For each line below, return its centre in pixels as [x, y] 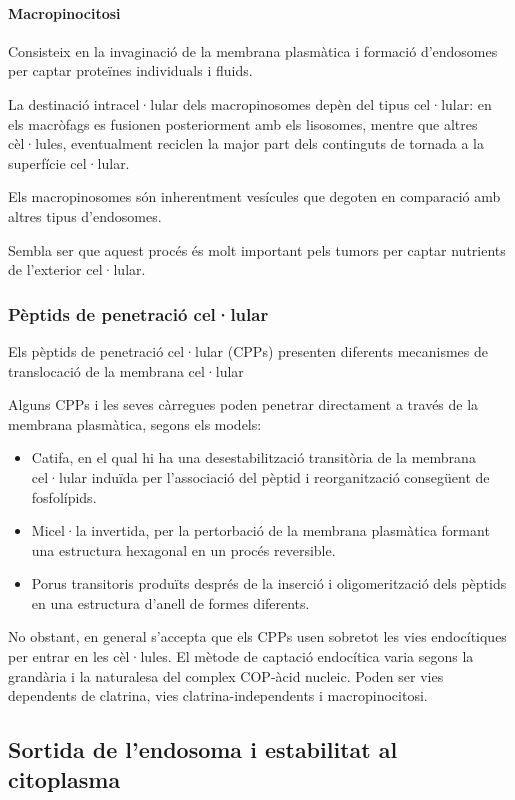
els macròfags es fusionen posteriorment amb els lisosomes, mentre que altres [243, 123]
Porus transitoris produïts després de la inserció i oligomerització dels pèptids [269, 583]
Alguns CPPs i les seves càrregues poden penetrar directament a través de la [243, 404]
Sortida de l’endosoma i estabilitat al [203, 749]
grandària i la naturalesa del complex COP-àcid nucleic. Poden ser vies [226, 675]
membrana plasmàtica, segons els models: [135, 423]
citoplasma [64, 778]
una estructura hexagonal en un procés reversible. [183, 549]
